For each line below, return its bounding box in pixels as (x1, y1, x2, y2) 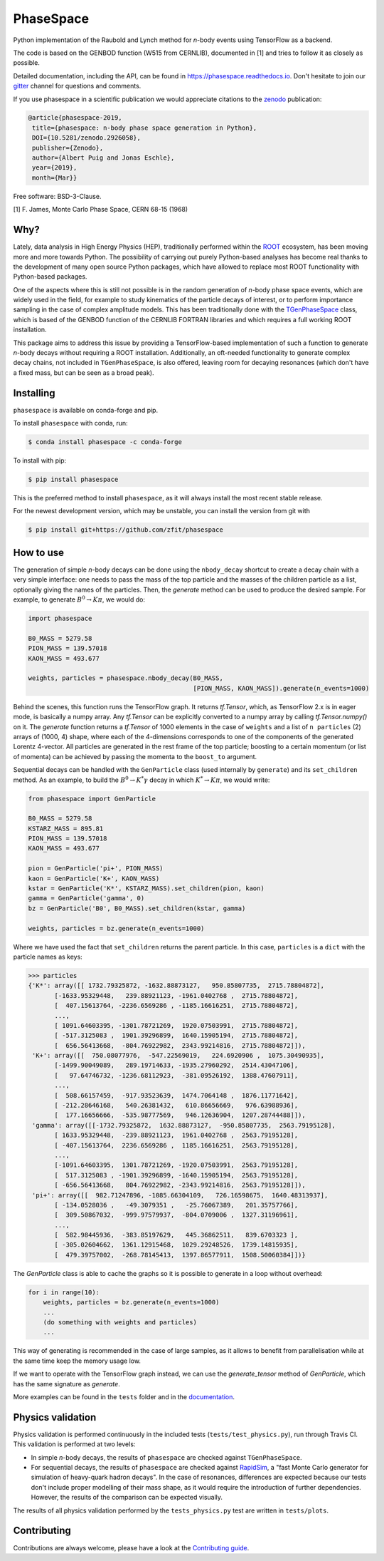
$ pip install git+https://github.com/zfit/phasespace (28, 526, 223, 534)
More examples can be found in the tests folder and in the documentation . (13, 1392, 235, 1401)
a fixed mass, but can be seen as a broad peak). (13, 368, 154, 377)
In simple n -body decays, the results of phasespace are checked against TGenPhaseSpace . (31, 1453, 302, 1461)
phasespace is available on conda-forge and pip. (13, 406, 159, 414)
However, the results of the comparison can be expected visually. (31, 1493, 223, 1502)
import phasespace (28, 614, 92, 623)
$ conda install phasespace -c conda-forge (28, 438, 183, 446)
